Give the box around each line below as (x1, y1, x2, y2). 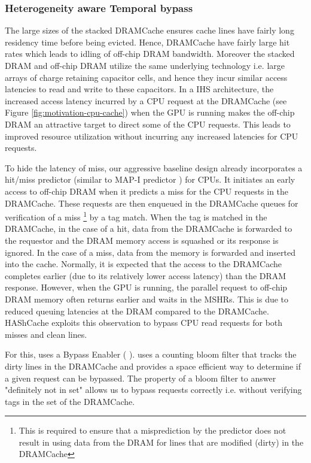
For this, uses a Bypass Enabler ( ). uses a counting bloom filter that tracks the (5, 348, 297, 361)
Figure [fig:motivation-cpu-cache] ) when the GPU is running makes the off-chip (5, 106, 295, 119)
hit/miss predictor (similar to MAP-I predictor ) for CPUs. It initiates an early (5, 173, 295, 186)
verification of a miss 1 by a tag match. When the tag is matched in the (5, 209, 267, 223)
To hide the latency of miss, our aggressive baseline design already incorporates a (5, 161, 303, 174)
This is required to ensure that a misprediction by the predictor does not (19, 424, 286, 437)
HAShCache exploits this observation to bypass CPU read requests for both (5, 316, 283, 329)
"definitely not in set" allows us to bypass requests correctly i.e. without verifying (5, 383, 302, 396)
